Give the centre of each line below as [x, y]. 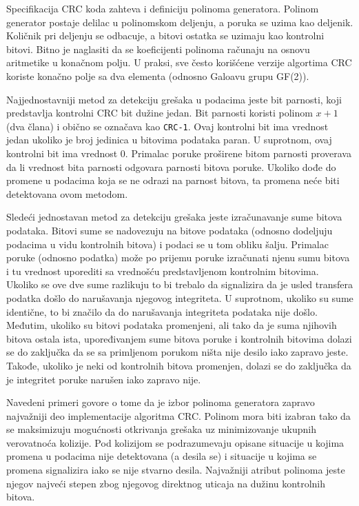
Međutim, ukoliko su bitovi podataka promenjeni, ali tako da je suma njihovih [172, 325]
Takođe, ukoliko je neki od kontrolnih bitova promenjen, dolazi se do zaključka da [179, 365]
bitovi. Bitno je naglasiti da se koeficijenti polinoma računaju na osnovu [158, 49]
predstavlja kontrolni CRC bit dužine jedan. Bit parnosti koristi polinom [160, 113]
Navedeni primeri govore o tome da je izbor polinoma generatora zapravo [161, 402]
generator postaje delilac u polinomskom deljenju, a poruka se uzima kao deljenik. [180, 22]
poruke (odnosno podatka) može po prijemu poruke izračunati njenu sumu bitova [178, 257]
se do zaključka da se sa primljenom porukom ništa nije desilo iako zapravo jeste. [177, 352]
